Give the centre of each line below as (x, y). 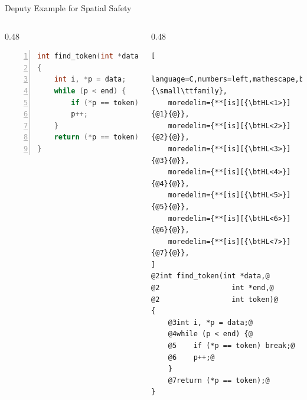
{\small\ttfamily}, (189, 91)
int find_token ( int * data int (99, 56)
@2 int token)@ (215, 299)
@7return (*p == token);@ (219, 380)
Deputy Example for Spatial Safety (68, 8)
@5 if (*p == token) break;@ (231, 346)
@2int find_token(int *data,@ (210, 276)
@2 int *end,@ (213, 288)
